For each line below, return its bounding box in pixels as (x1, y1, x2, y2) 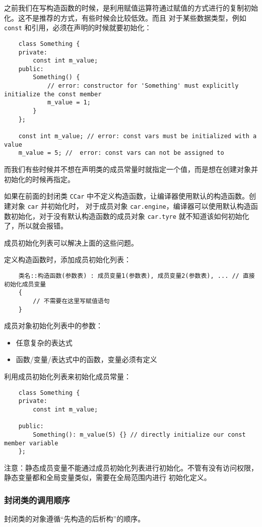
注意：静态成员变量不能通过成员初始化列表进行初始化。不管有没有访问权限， (4, 462, 258, 473)
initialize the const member (4, 90, 102, 98)
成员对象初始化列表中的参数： (4, 320, 103, 331)
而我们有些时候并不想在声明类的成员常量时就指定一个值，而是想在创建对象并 (4, 164, 258, 174)
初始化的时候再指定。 (4, 173, 75, 184)
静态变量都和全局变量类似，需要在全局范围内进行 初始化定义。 (4, 472, 211, 483)
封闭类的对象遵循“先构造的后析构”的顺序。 (4, 513, 145, 524)
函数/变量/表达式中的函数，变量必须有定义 (16, 354, 157, 365)
